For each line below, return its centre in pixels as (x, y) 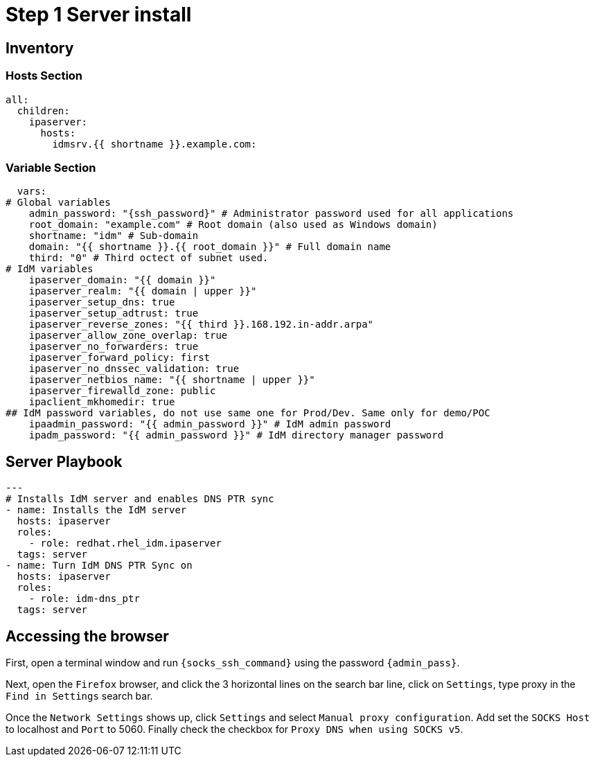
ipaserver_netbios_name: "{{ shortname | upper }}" (172, 380)
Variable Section (51, 167)
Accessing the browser (87, 636)
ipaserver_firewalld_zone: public (122, 391)
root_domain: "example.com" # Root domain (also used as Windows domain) (233, 225)
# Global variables (58, 203)
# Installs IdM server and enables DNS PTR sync (140, 499)
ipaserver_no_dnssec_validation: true (134, 369)
